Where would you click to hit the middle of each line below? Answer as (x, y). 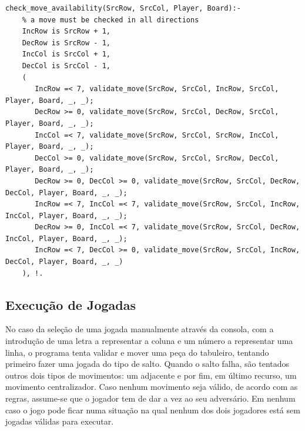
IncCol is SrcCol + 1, (66, 54)
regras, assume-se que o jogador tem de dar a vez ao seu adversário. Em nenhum (150, 398)
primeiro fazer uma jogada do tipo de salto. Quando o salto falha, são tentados (148, 364)
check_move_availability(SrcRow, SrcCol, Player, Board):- (123, 8)
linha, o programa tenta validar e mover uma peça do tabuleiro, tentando (137, 352)
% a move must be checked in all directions (110, 20)
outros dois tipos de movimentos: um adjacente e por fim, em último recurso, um (151, 375)
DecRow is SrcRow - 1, (66, 43)
